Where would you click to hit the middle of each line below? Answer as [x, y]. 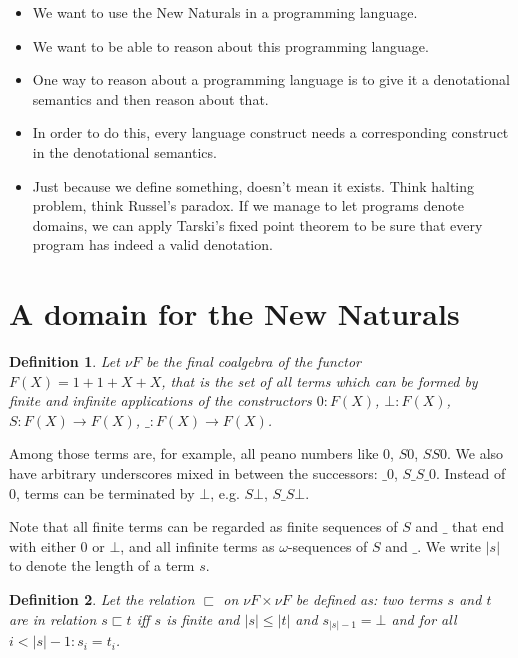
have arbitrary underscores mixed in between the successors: [193, 473]
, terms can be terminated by [105, 492]
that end [478, 526]
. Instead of [470, 473]
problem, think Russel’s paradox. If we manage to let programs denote [248, 205]
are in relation [53, 618]
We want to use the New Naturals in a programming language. [225, 12]
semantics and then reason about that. [150, 98]
